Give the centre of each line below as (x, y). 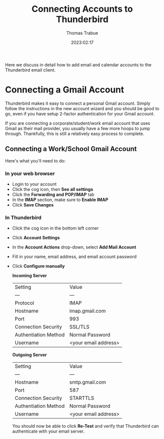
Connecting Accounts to (82, 9)
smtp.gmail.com (88, 382)
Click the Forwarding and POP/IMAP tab (53, 194)
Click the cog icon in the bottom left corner (55, 228)
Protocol (24, 303)
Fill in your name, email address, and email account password (74, 257)
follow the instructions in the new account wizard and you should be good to (82, 108)
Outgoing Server (30, 355)
